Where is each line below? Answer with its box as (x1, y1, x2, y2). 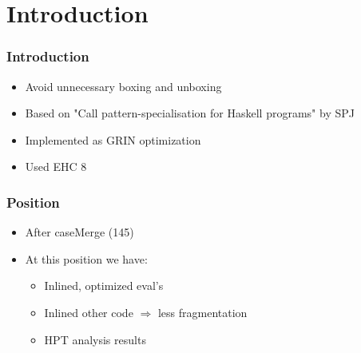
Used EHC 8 (25, 158, 87, 175)
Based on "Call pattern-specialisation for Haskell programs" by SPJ (25, 105, 355, 121)
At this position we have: (25, 250, 148, 267)
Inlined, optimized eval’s (44, 277, 164, 294)
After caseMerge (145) (25, 224, 134, 240)
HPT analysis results (44, 331, 146, 347)
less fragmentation (157, 303, 248, 320)
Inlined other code (44, 303, 133, 320)
